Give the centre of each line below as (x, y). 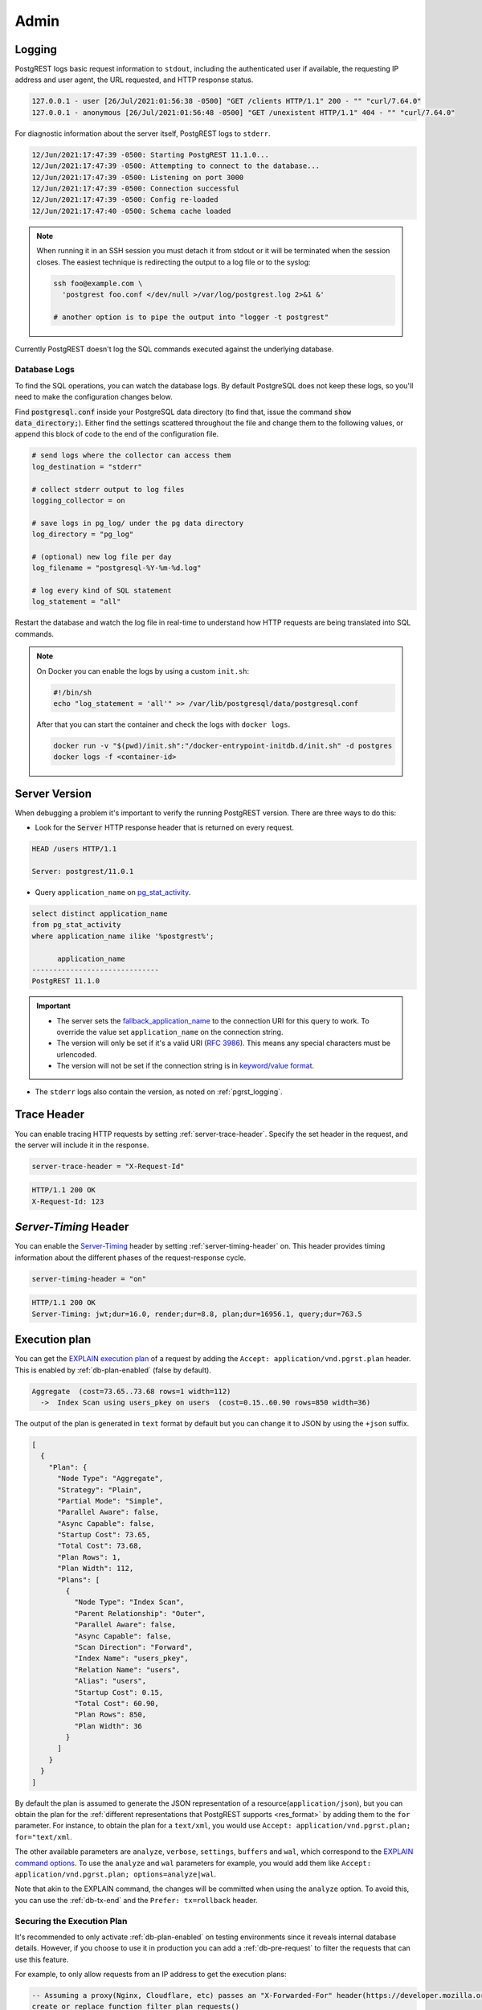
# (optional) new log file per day (102, 556)
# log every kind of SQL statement (102, 591)
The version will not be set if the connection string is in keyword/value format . (186, 1066)
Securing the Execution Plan (71, 1921)
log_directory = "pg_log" (83, 534)
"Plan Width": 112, (96, 1569)
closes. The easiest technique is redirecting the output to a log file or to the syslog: (174, 262)
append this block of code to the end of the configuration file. (117, 434)
